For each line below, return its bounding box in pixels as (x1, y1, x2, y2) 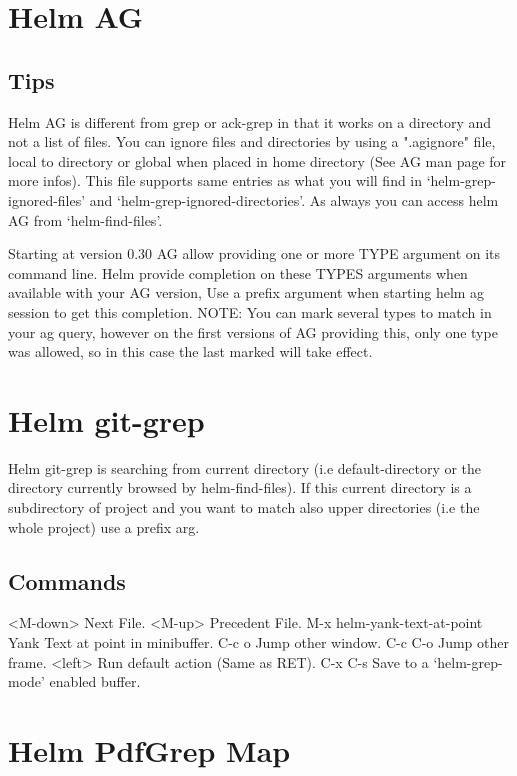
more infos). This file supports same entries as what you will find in (8, 170, 423, 191)
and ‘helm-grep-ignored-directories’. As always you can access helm (89, 189, 499, 210)
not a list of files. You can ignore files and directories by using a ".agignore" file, (8, 131, 496, 152)
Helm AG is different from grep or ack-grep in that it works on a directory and (8, 111, 492, 132)
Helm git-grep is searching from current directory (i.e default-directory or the (8, 457, 482, 478)
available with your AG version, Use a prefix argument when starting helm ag (8, 282, 485, 303)
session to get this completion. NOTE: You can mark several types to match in (8, 301, 492, 322)
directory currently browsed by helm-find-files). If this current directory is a (8, 477, 472, 498)
